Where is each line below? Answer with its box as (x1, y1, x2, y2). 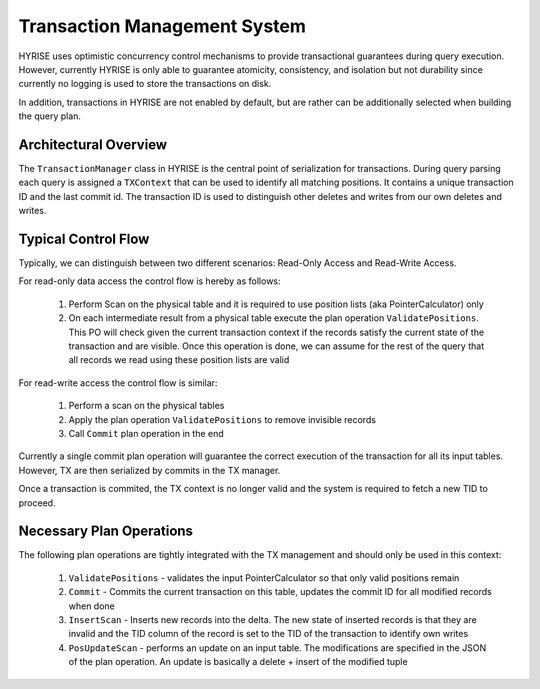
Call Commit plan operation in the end (68, 428, 224, 439)
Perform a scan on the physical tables (68, 400, 225, 412)
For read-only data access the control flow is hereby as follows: (18, 275, 281, 287)
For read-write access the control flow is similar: (18, 376, 218, 389)
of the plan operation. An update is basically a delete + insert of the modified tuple (68, 656, 409, 668)
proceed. (18, 496, 56, 509)
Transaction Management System (18, 15, 307, 37)
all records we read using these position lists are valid (68, 354, 290, 366)
